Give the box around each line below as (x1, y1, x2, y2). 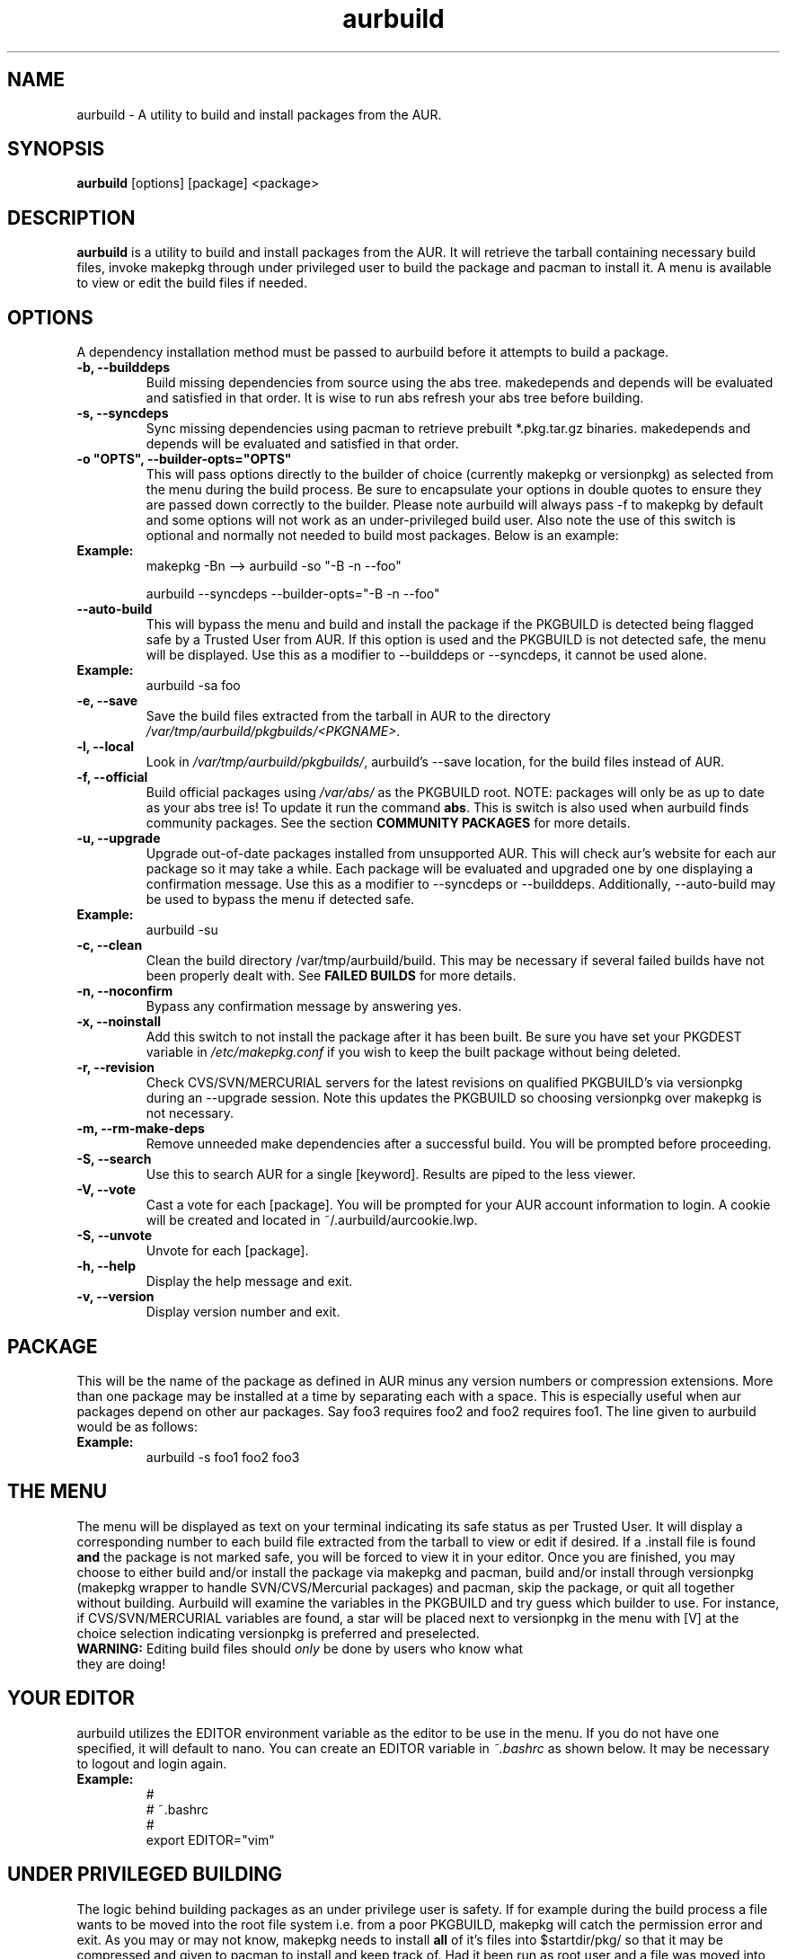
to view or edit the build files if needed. (76, 275, 307, 291)
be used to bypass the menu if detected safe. (146, 891, 415, 908)
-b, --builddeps (76, 359, 171, 376)
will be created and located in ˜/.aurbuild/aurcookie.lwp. (146, 1212, 478, 1228)
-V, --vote (76, 1182, 137, 1198)
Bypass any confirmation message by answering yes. (146, 998, 462, 1015)
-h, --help (76, 1258, 136, 1274)
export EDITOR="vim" (146, 1831, 275, 1848)
